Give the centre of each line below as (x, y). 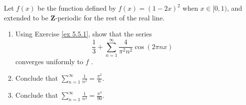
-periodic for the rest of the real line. (110, 17)
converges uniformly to (49, 61)
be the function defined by (77, 8)
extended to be (26, 17)
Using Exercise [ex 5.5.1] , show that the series (84, 34)
